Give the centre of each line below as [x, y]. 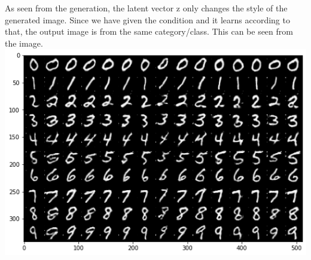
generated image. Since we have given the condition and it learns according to [147, 19]
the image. [24, 43]
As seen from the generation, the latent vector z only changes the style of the [146, 8]
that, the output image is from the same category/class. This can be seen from [149, 31]
